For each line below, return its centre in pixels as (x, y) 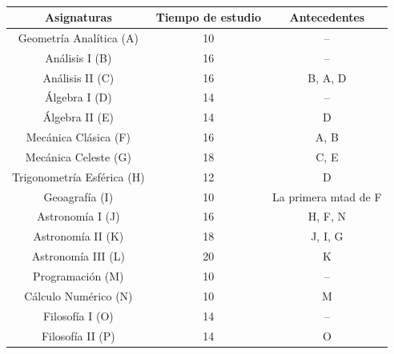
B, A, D (327, 77)
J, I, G (327, 236)
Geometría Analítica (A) (78, 37)
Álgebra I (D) (78, 97)
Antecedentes (327, 17)
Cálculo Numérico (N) (78, 295)
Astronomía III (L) (78, 256)
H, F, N (327, 216)
